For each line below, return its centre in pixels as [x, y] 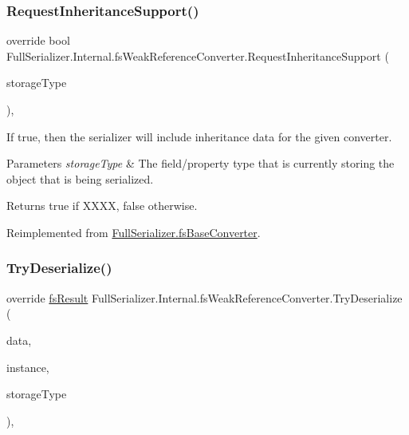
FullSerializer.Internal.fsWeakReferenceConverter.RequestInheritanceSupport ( [198, 55]
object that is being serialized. [80, 178]
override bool [38, 40]
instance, [28, 367]
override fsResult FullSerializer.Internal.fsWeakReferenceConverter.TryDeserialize [204, 297]
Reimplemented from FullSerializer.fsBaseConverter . [134, 232]
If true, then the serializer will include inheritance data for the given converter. [199, 136]
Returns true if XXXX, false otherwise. [102, 206]
